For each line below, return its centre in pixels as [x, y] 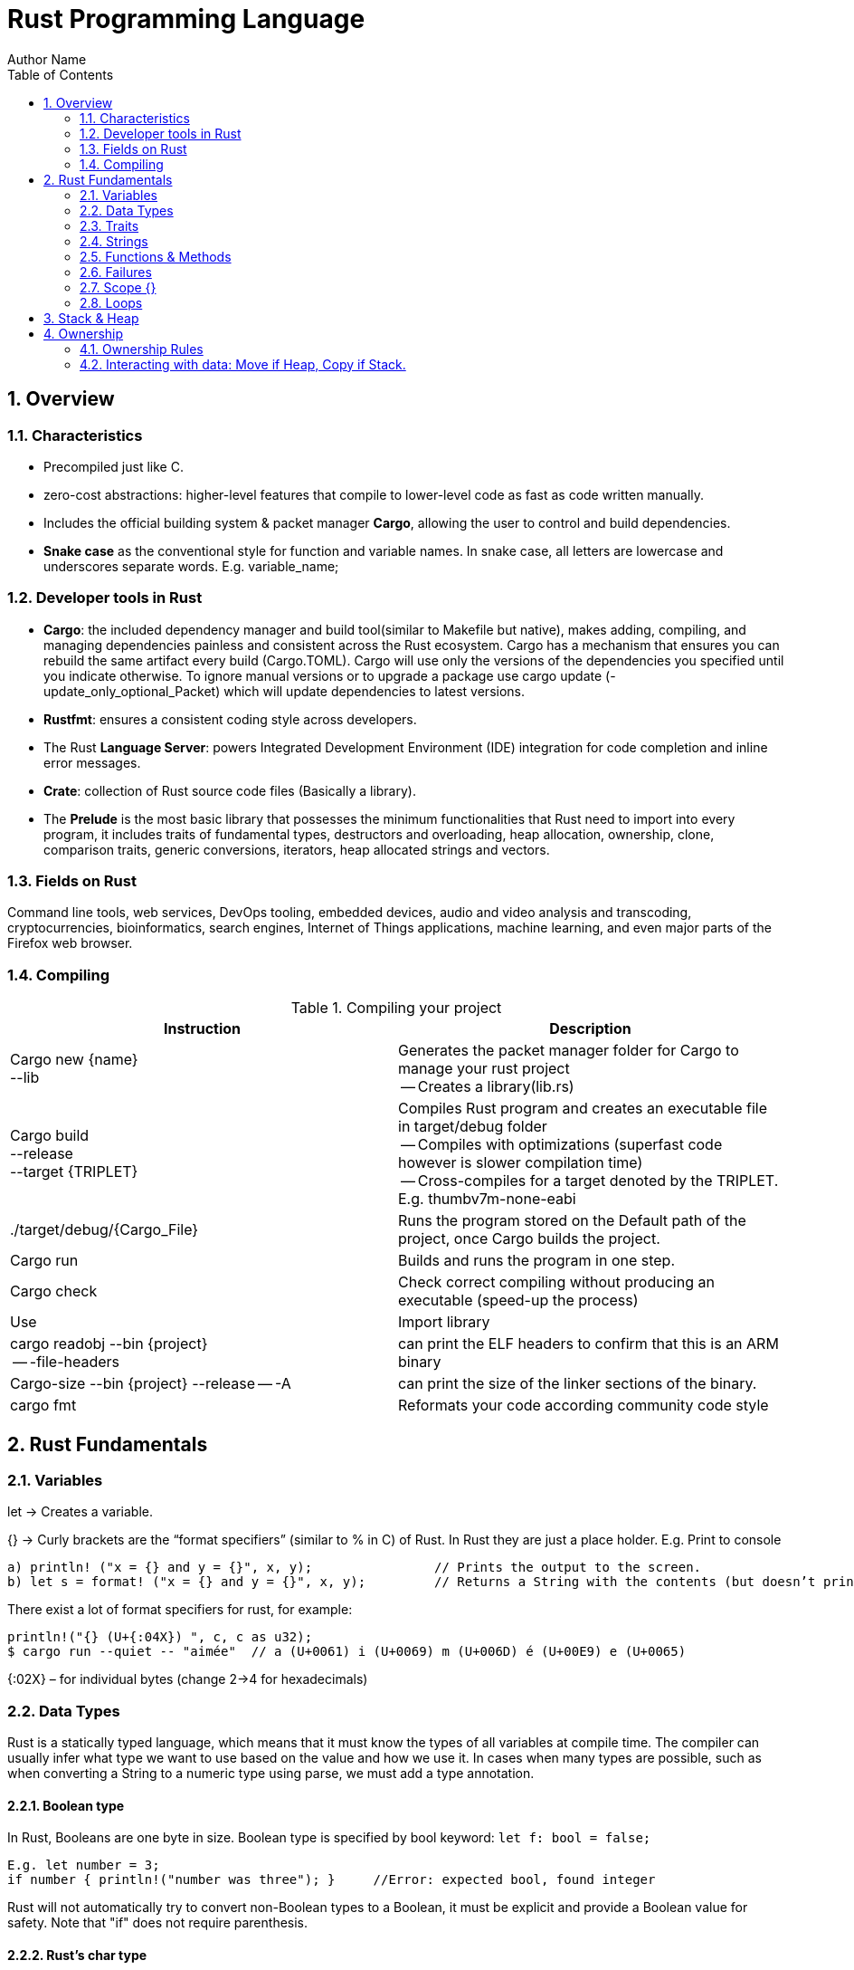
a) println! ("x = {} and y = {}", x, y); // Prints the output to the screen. [355, 1568]
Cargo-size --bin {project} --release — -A [151, 1384]
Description [590, 1029]
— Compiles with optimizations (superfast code [561, 1145]
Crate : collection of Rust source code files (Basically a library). [230, 790]
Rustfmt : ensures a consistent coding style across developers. [230, 719]
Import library [444, 1322]
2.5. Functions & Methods [156, 256]
